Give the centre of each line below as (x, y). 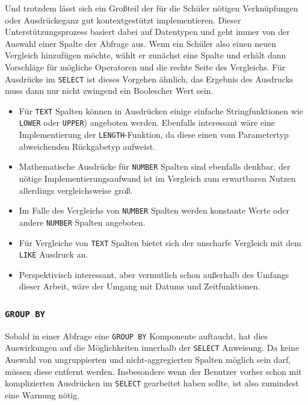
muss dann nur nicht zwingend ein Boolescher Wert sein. (109, 91)
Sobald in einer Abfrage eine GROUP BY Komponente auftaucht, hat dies (137, 335)
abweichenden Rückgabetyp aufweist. (87, 146)
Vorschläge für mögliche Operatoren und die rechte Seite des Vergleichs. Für (145, 66)
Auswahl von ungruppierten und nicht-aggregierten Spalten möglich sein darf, (148, 360)
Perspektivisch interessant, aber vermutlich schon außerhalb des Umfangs (154, 274)
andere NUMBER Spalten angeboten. (82, 222)
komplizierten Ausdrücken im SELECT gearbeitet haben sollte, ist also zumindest (152, 383)
